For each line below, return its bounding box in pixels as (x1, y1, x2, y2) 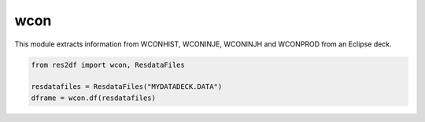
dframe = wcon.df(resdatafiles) (31, 93, 157, 102)
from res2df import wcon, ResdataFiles (31, 60, 185, 69)
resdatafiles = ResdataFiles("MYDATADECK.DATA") (31, 83, 223, 91)
